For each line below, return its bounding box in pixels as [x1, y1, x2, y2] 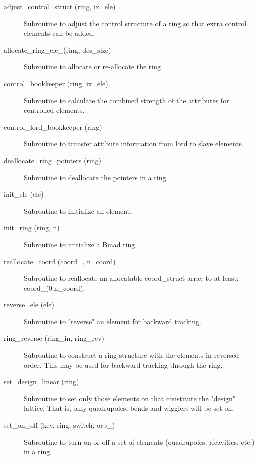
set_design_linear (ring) [4, 376, 79, 387]
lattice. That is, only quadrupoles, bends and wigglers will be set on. [24, 403, 234, 413]
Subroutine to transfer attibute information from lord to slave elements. [24, 138, 244, 149]
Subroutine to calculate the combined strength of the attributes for [24, 95, 229, 105]
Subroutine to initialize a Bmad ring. [24, 239, 137, 249]
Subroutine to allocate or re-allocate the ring [24, 61, 161, 72]
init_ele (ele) [4, 189, 44, 199]
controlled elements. [24, 105, 85, 115]
